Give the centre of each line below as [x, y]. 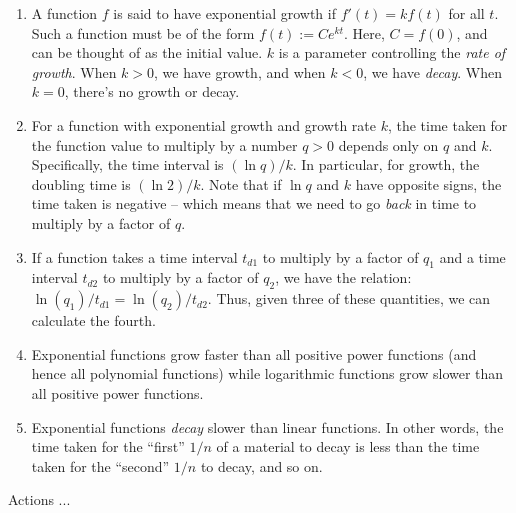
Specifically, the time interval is [127, 164]
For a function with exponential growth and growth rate [203, 124]
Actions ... [39, 499]
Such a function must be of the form [143, 32]
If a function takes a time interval [134, 256]
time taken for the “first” [108, 446]
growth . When [74, 71]
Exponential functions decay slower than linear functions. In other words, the [267, 426]
